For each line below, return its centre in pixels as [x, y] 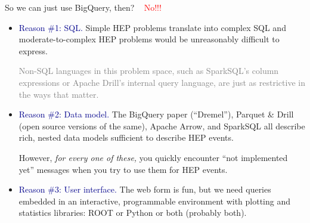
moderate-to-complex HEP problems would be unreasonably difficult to [149, 39]
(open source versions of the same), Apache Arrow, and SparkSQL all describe [162, 126]
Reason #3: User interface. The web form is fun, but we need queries [145, 189]
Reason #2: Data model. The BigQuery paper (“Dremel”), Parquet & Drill [156, 114]
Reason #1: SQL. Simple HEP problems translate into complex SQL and [152, 27]
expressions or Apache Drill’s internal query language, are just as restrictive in [162, 82]
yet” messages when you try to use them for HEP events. [123, 169]
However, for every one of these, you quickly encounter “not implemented [153, 157]
